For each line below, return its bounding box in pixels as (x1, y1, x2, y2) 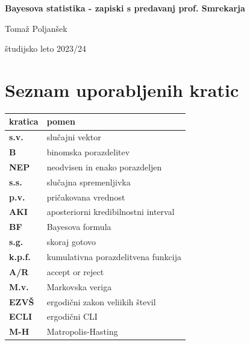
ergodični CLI (46, 310, 98, 323)
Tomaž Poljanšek (5, 22, 67, 34)
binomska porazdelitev (46, 146, 130, 158)
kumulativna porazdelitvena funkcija (46, 250, 181, 263)
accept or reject (46, 265, 104, 278)
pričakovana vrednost (46, 190, 125, 203)
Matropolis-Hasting (46, 325, 118, 338)
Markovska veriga (46, 280, 112, 293)
